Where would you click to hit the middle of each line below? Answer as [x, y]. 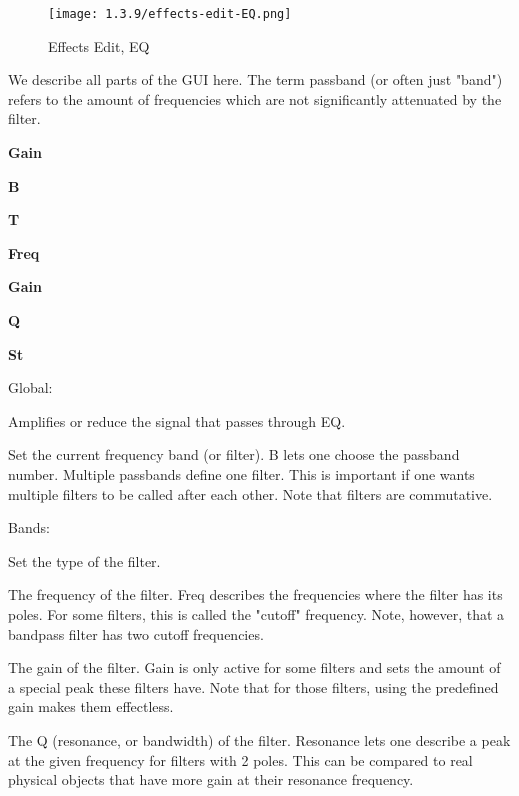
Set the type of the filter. [84, 560]
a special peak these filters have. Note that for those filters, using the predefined [253, 686]
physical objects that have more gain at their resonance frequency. [211, 779]
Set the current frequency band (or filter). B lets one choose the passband [234, 454]
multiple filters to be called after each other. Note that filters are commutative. [250, 493]
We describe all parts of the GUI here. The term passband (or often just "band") [255, 79]
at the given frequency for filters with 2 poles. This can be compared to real [240, 759]
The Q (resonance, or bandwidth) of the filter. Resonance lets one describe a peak [259, 739]
